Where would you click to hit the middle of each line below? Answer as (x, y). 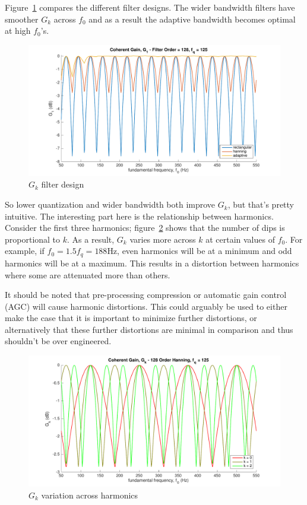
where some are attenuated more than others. (88, 274)
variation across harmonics (90, 495)
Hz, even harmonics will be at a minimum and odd (200, 251)
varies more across (163, 239)
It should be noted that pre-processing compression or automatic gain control (146, 295)
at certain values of (240, 239)
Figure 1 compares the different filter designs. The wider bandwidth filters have (150, 7)
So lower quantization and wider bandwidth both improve (110, 204)
